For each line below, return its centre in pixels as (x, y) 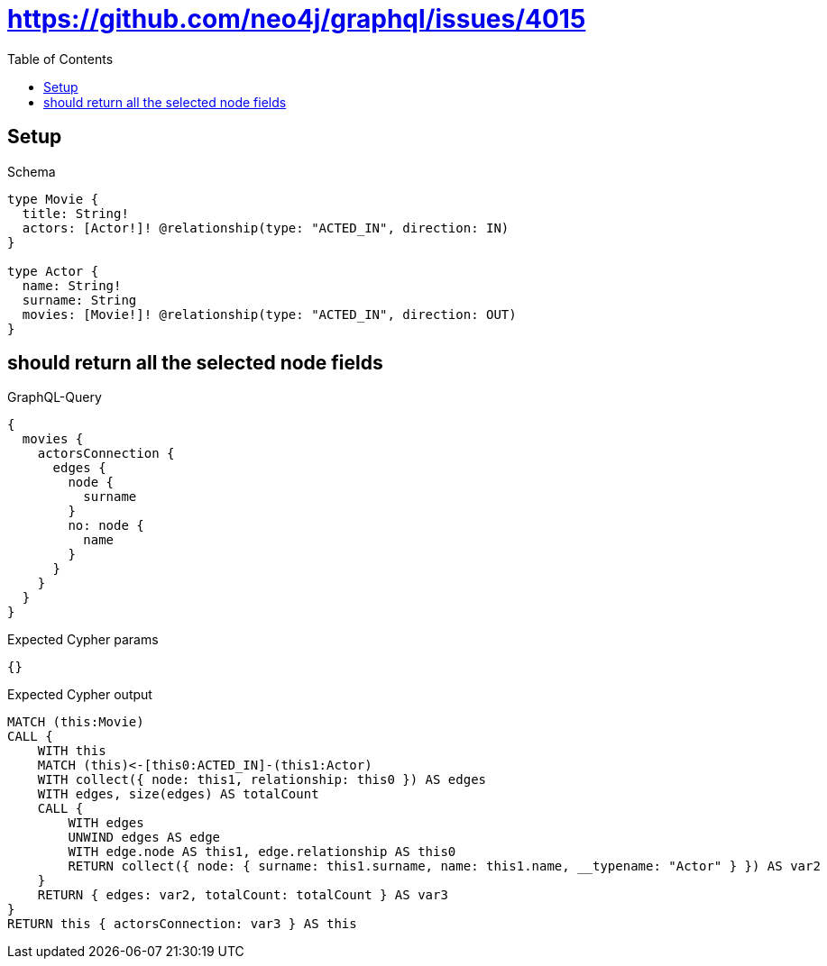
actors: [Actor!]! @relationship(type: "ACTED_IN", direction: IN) (266, 228)
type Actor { (53, 271)
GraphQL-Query (55, 397)
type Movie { (53, 199)
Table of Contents (60, 59)
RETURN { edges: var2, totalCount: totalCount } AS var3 (243, 895)
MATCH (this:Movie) (76, 722)
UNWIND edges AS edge (144, 838)
